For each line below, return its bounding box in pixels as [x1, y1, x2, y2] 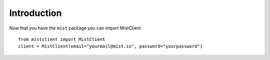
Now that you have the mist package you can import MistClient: [9, 25, 142, 31]
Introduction [9, 7, 62, 18]
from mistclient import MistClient [18, 36, 105, 42]
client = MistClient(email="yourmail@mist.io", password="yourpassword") [18, 43, 203, 49]
